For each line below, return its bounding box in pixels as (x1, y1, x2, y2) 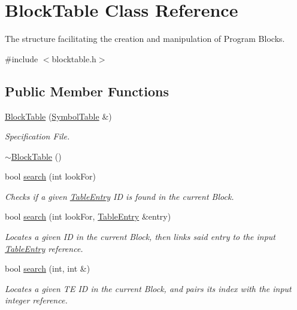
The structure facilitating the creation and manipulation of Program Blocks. (5, 32, 285, 45)
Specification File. (5, 130, 70, 142)
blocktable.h (51, 52, 96, 65)
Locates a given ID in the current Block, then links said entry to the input (5, 230, 276, 243)
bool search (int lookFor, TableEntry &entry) (5, 210, 171, 223)
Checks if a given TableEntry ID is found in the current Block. (5, 190, 234, 202)
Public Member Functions (5, 81, 169, 100)
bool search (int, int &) (5, 262, 90, 275)
